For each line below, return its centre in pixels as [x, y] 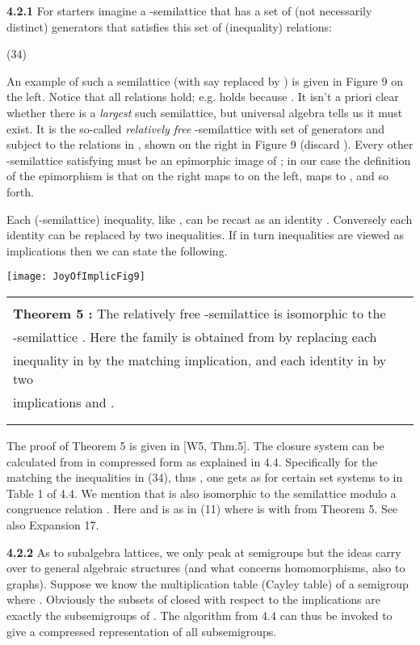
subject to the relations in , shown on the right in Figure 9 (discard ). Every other [210, 144]
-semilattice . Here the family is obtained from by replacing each [195, 336]
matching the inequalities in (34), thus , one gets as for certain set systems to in [205, 477]
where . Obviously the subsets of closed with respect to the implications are [194, 599]
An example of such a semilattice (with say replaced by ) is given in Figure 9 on [205, 80]
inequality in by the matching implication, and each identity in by [200, 360]
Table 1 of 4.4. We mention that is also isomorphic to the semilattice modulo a [202, 493]
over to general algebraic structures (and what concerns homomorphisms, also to [206, 568]
